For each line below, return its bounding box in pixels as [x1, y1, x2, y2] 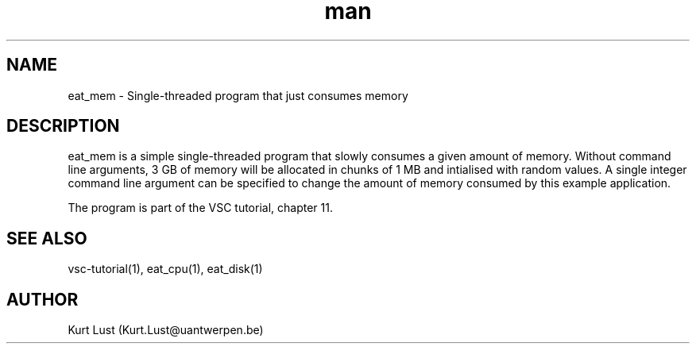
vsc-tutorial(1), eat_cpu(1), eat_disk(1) [68, 262, 263, 276]
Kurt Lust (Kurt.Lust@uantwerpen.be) [68, 323, 264, 337]
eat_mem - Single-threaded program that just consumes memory [68, 88, 408, 102]
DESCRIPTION [6, 116, 120, 137]
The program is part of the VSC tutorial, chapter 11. [68, 201, 333, 215]
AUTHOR [6, 289, 79, 310]
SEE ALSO [6, 228, 87, 248]
